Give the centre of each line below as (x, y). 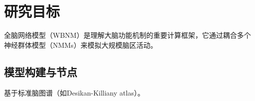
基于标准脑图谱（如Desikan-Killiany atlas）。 (74, 92)
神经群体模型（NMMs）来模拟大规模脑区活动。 (81, 45)
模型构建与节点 (41, 71)
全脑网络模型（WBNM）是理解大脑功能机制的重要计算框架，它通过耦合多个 (127, 35)
